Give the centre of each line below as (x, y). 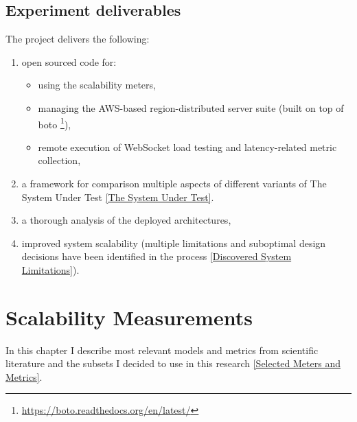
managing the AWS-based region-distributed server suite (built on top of (191, 107)
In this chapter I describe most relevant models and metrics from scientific (162, 350)
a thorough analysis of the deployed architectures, (126, 220)
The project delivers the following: (78, 39)
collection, (59, 160)
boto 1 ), (55, 123)
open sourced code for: (69, 61)
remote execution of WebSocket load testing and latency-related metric (187, 146)
